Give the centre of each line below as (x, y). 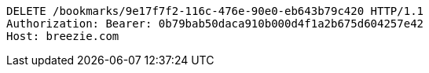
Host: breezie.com (63, 36)
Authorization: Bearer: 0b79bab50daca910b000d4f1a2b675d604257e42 (215, 24)
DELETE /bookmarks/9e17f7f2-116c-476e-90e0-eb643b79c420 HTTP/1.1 (215, 11)
